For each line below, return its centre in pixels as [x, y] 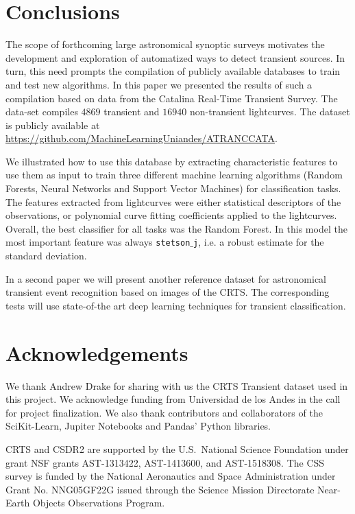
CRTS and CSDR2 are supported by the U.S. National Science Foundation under [177, 448]
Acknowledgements [97, 352]
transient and [132, 112]
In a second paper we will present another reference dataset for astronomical [166, 278]
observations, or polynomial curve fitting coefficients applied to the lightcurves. [171, 215]
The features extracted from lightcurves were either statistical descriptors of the [173, 201]
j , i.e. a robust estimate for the [259, 242]
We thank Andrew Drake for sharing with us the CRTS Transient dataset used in [177, 385]
